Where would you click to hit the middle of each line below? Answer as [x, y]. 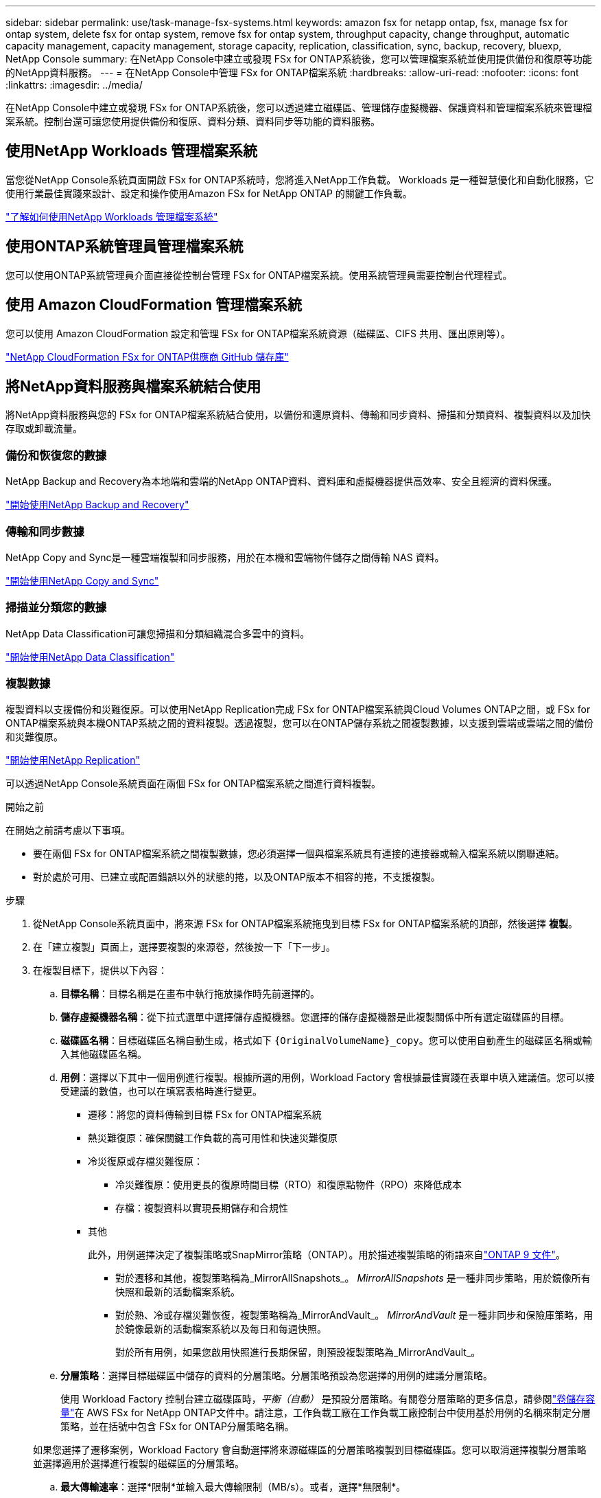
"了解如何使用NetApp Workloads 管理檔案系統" [112, 216]
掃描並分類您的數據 [56, 608]
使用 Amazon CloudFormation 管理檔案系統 [154, 305]
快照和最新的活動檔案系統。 [178, 1292]
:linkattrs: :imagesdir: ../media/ [74, 85]
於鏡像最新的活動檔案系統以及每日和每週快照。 [221, 1329]
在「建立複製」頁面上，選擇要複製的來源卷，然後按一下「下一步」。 [184, 947]
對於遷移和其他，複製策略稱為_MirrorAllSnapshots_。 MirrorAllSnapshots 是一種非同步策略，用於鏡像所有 [353, 1278]
